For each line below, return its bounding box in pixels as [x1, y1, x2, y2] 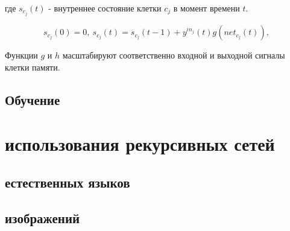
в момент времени [173, 2, 240, 14]
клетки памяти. [5, 60, 60, 73]
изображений [5, 208, 80, 227]
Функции [5, 49, 38, 62]
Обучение [5, 90, 60, 109]
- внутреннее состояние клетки [48, 2, 162, 14]
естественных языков [5, 172, 130, 191]
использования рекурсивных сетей [5, 131, 275, 156]
